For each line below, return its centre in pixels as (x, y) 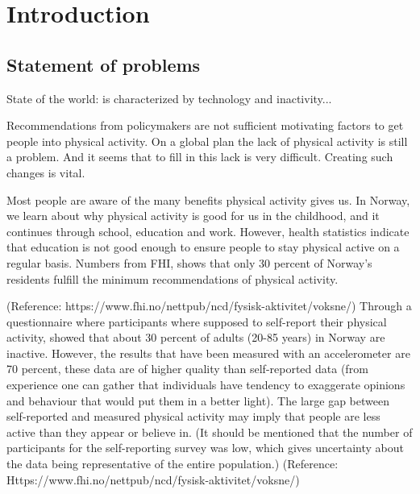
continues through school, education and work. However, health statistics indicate (208, 231)
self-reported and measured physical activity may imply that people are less (193, 416)
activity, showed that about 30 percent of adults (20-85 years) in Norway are (196, 337)
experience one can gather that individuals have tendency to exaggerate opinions (206, 385)
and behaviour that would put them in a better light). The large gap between (198, 400)
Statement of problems (104, 64)
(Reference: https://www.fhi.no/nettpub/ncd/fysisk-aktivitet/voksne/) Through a (209, 306)
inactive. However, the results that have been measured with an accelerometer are (208, 353)
